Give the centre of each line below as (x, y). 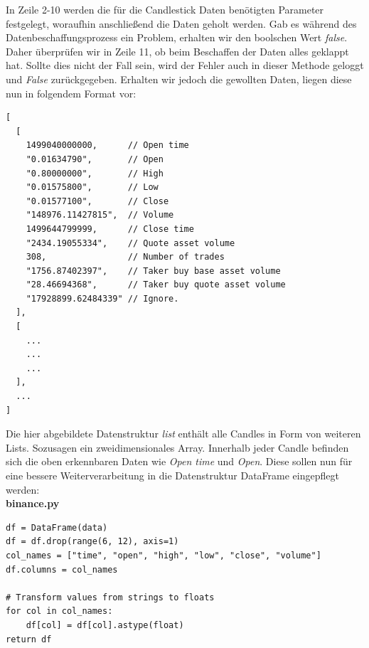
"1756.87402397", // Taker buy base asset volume (153, 271)
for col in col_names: (59, 611)
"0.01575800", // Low (92, 187)
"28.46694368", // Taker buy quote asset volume (156, 285)
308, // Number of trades (125, 257)
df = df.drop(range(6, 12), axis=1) (92, 542)
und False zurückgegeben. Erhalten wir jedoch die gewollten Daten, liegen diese (179, 79)
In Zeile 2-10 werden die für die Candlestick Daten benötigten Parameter (165, 9)
